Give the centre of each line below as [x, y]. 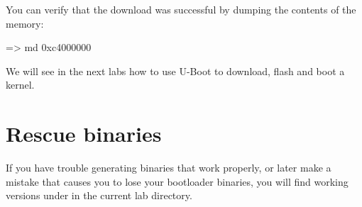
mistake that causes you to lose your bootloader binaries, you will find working [177, 181]
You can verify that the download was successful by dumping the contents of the [181, 9]
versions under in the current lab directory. [99, 195]
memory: [25, 23]
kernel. [20, 85]
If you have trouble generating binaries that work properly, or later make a [169, 168]
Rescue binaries [84, 134]
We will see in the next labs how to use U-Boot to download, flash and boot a [175, 71]
